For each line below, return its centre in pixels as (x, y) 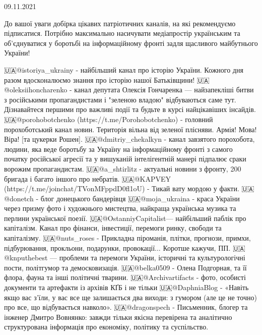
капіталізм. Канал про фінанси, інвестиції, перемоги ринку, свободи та (113, 228)
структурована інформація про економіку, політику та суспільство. (106, 327)
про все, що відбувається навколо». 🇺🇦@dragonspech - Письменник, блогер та (126, 307)
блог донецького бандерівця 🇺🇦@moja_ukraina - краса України (140, 198)
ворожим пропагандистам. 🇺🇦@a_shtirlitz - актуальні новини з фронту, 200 (123, 168)
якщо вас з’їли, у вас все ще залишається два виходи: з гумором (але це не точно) (130, 297)
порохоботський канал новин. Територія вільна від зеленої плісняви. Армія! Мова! (130, 129)
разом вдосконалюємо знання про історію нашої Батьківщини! (100, 79)
